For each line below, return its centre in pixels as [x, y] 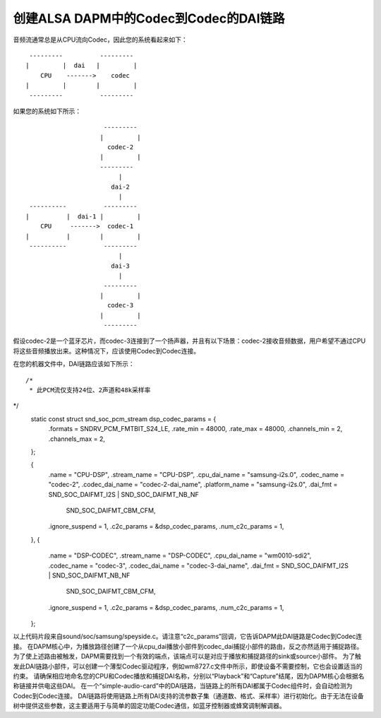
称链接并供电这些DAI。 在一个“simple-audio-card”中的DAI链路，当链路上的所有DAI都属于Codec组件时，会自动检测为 [183, 686]
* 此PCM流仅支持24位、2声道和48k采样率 [90, 390]
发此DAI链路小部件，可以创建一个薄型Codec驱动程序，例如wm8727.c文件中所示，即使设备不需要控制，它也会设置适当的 [188, 666]
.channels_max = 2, [77, 439]
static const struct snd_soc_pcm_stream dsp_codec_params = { [123, 419]
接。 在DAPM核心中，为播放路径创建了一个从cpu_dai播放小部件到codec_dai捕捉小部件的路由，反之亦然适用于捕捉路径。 [188, 646]
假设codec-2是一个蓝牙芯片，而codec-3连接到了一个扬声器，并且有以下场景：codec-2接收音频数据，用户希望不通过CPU [189, 341]
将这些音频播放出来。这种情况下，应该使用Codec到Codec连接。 [107, 351]
